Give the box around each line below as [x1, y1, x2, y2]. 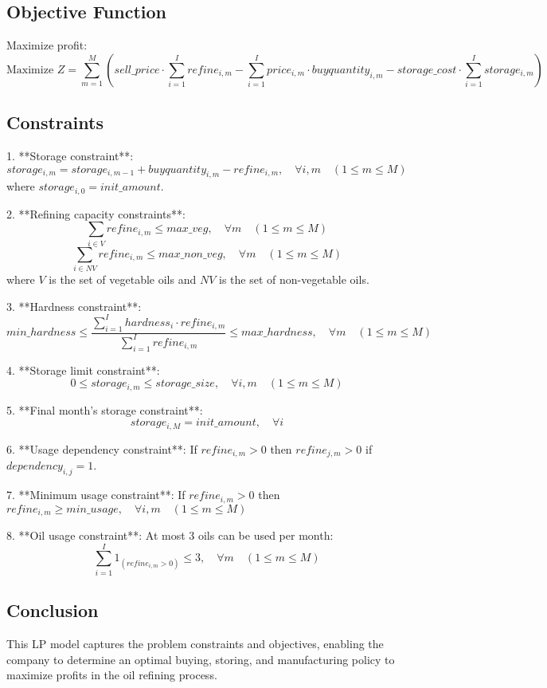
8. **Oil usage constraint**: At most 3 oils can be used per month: [6, 527, 334, 543]
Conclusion [6, 598, 99, 623]
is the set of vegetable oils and [49, 271, 197, 288]
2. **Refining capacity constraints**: [6, 205, 186, 222]
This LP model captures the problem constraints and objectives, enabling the [6, 635, 384, 651]
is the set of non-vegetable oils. [218, 271, 369, 288]
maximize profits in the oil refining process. [6, 666, 217, 683]
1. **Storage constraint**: [6, 147, 134, 163]
